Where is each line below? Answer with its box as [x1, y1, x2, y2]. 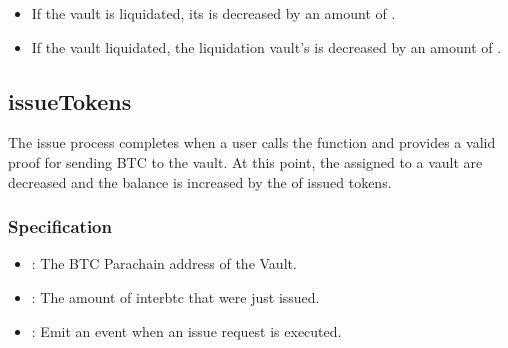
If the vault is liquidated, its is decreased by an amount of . [31, 3, 396, 23]
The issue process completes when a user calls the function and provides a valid [8, 132, 496, 153]
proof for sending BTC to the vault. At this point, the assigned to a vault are [8, 151, 483, 172]
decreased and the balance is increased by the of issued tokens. [8, 171, 392, 192]
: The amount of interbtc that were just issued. [31, 286, 320, 307]
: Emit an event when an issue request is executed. [31, 320, 342, 341]
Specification [8, 214, 112, 239]
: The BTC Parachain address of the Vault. [31, 253, 297, 274]
